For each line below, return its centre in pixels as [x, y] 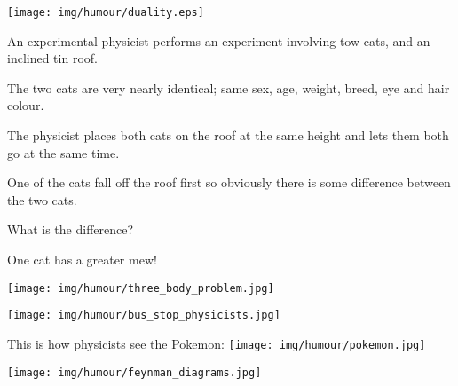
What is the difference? [71, 229]
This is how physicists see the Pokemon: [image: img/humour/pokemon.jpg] [217, 343]
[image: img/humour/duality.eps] [106, 12]
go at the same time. [63, 152]
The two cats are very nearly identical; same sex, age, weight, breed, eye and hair [229, 87]
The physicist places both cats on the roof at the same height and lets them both [228, 135]
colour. [26, 105]
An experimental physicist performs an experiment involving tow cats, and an [219, 40]
